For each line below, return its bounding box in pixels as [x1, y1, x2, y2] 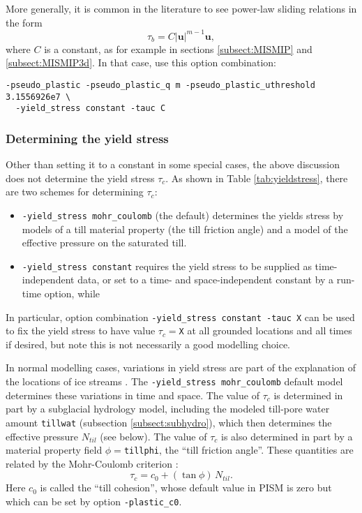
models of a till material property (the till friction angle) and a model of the [22, 221, 348, 236]
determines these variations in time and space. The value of [6, 387, 259, 402]
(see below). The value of [100, 429, 207, 443]
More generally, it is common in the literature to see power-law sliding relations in [6, 1, 357, 15]
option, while [44, 285, 100, 300]
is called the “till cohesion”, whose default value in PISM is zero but [40, 480, 332, 495]
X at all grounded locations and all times [179, 323, 352, 338]
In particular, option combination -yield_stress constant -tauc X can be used [6, 309, 355, 324]
